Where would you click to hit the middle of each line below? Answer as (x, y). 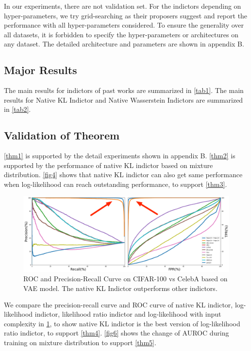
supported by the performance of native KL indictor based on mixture (109, 165)
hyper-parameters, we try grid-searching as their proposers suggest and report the (126, 15)
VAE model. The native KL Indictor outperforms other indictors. (120, 288)
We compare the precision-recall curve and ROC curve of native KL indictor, (118, 304)
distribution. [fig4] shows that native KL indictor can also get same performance (123, 175)
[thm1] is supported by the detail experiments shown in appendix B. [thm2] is (120, 156)
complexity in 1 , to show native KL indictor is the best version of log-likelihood (122, 323)
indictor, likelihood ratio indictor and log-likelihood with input (128, 314)
